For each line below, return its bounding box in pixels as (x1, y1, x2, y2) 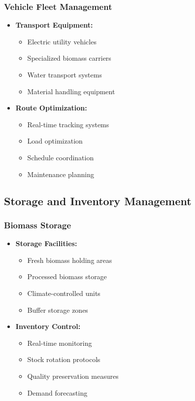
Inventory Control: (15, 321, 81, 331)
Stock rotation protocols (27, 354, 100, 365)
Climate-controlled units (27, 288, 100, 298)
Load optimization (27, 136, 83, 146)
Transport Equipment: (15, 20, 93, 30)
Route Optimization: (15, 103, 87, 113)
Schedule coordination (27, 152, 94, 162)
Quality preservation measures (27, 370, 119, 381)
